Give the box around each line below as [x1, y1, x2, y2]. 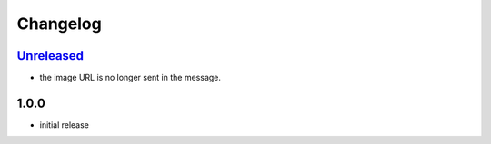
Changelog [16, 14, 102, 34]
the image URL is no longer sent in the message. [39, 72, 222, 83]
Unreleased [16, 48, 85, 63]
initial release [39, 119, 90, 130]
